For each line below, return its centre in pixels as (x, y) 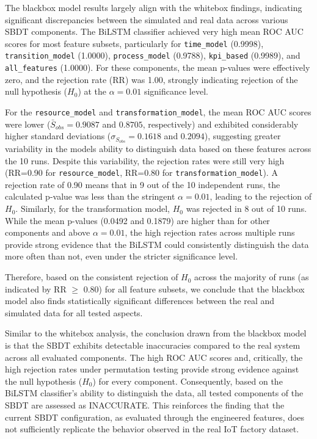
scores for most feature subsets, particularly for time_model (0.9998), (134, 43)
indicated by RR (36, 288)
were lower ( (28, 124)
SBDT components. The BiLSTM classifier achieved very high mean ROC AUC (154, 31)
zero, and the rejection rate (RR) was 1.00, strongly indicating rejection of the (151, 79)
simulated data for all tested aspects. (74, 312)
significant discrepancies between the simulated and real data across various (147, 19)
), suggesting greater (242, 136)
